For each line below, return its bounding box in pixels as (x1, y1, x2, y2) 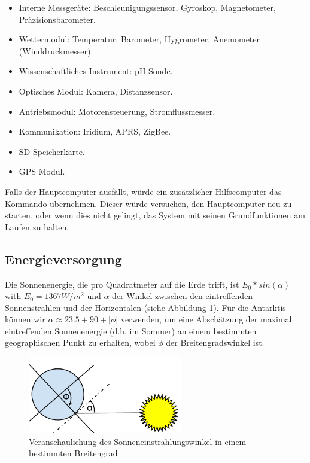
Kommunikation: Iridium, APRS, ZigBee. (19, 125, 171, 138)
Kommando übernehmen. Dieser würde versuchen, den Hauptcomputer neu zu (5, 197, 292, 209)
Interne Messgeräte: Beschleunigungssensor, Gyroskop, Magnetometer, (19, 1, 276, 13)
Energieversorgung (5, 249, 122, 268)
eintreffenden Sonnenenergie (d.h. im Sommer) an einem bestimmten (5, 324, 257, 337)
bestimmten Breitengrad (29, 447, 118, 459)
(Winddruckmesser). (19, 44, 93, 57)
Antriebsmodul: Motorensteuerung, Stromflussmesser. (19, 105, 215, 117)
